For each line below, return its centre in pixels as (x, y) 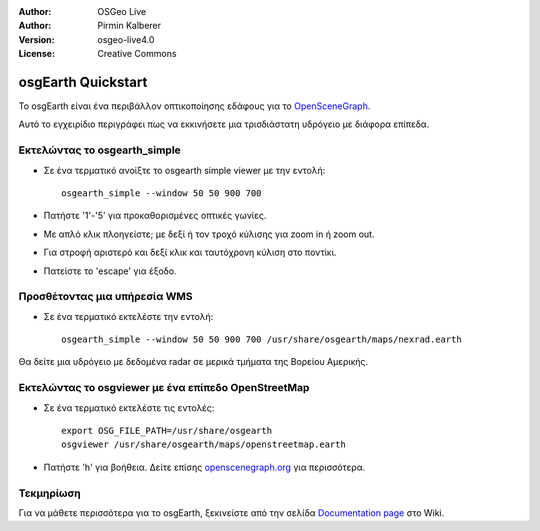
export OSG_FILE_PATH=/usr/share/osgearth (167, 431)
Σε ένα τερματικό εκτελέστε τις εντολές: (129, 407)
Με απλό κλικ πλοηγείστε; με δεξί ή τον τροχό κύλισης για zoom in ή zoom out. (209, 234)
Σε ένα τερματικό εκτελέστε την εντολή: (128, 316)
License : (36, 54)
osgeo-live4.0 (126, 39)
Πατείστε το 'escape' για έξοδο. (110, 271)
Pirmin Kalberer (129, 26)
